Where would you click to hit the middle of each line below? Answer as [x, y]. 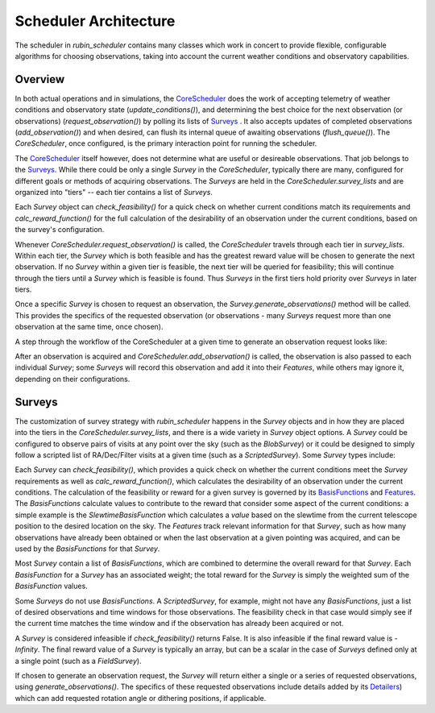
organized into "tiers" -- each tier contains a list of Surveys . [114, 192]
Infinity [27, 649]
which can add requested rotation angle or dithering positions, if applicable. [141, 698]
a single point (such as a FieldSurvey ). [78, 661]
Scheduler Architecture [95, 21]
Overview [40, 79]
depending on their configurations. [72, 379]
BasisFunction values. [51, 586]
